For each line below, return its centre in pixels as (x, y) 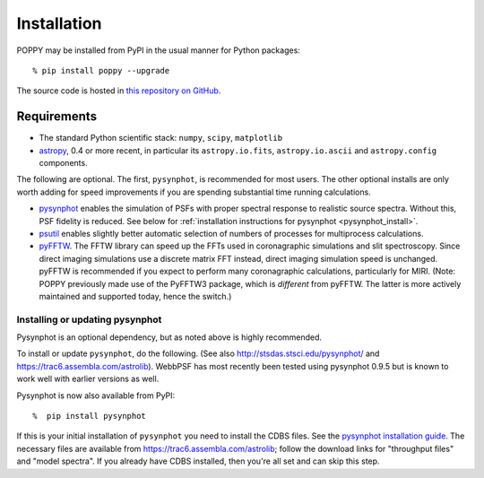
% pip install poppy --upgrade (101, 70)
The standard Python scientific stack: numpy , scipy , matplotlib (160, 138)
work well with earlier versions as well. (88, 379)
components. (64, 163)
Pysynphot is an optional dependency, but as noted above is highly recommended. (169, 337)
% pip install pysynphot (90, 416)
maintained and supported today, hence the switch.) (135, 296)
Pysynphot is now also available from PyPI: (96, 395)
